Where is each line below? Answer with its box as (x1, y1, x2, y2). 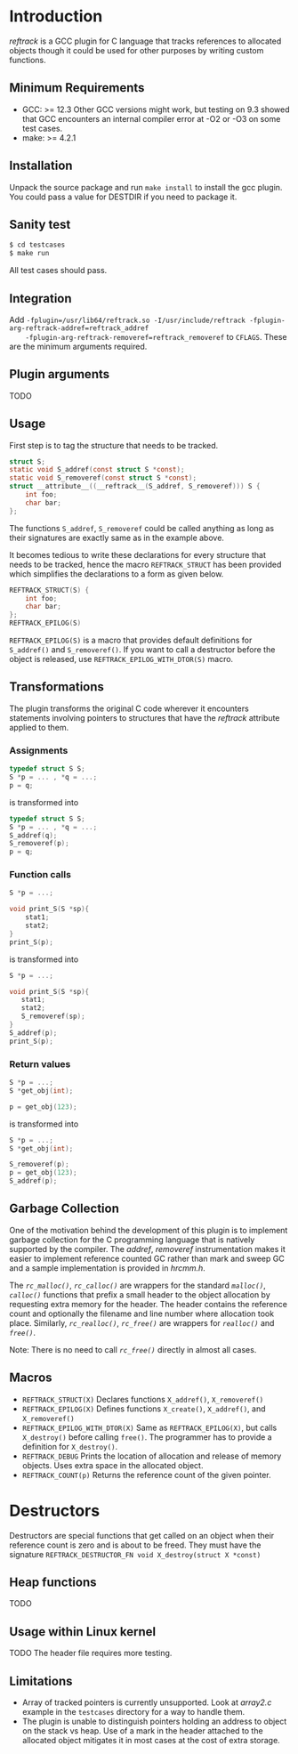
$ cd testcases (9, 240, 66, 250)
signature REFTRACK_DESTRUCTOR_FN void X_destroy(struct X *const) (9, 1548, 262, 1559)
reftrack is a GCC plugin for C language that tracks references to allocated (9, 36, 282, 46)
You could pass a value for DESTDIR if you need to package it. (9, 191, 238, 202)
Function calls (9, 869, 71, 881)
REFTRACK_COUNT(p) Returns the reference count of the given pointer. (21, 1469, 271, 1480)
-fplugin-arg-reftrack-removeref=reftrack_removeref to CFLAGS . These (25, 331, 287, 342)
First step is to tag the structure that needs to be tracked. (9, 440, 219, 450)
